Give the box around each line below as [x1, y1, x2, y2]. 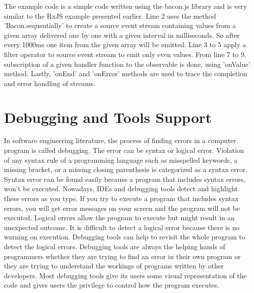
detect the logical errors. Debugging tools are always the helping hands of [4, 241, 226, 251]
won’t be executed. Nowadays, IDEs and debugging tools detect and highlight [4, 183, 238, 194]
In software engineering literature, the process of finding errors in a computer [4, 135, 236, 146]
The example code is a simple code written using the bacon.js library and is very [4, 1, 247, 11]
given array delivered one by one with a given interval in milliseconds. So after [4, 29, 240, 40]
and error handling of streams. [4, 78, 95, 88]
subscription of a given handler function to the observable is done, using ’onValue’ [4, 59, 251, 69]
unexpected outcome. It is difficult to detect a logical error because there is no [4, 222, 240, 232]
